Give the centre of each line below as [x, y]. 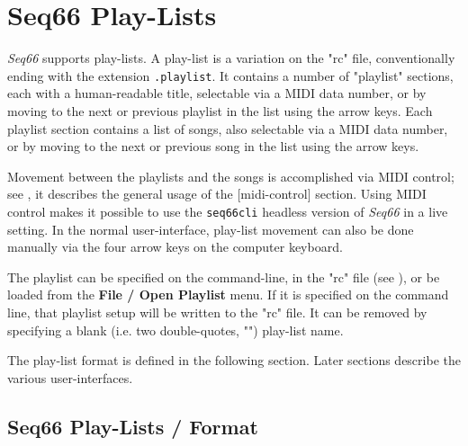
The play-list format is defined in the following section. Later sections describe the [234, 360]
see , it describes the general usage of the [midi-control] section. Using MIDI [217, 194]
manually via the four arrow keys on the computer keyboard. [175, 247]
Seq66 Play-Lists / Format [133, 426]
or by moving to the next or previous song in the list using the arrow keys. [213, 146]
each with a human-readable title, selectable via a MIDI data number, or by [217, 93]
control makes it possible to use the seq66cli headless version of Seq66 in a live [228, 211]
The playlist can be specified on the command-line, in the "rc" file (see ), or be [224, 277]
